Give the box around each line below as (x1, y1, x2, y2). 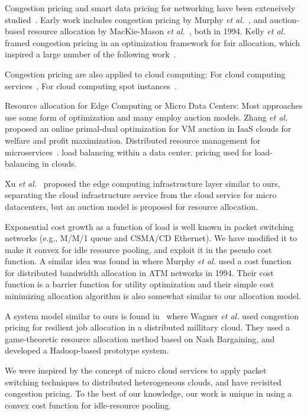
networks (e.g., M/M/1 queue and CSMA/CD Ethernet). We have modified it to (5, 232, 298, 244)
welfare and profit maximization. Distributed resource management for (5, 134, 261, 146)
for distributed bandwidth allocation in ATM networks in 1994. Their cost (5, 266, 274, 278)
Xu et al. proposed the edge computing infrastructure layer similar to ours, (5, 177, 280, 189)
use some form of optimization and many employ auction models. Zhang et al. (5, 111, 288, 123)
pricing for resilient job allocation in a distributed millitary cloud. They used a (5, 321, 290, 333)
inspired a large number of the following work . (5, 48, 176, 60)
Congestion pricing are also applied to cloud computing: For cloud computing (5, 67, 286, 80)
